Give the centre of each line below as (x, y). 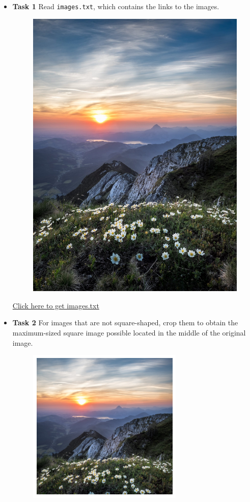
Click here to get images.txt (56, 305)
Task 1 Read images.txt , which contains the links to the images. (116, 6)
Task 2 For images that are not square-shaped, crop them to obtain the (125, 322)
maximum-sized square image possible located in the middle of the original (129, 333)
